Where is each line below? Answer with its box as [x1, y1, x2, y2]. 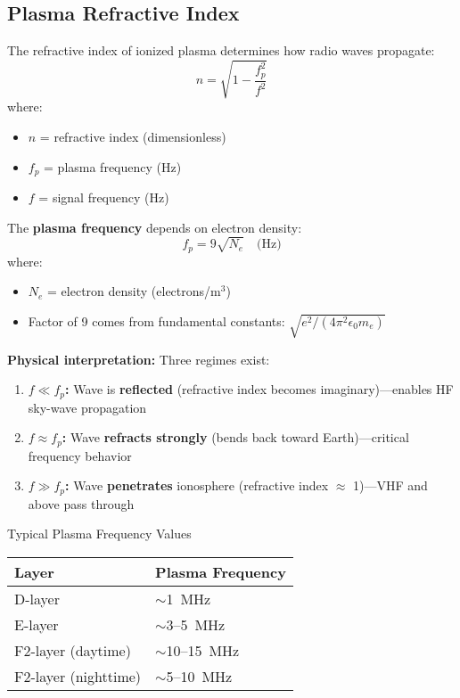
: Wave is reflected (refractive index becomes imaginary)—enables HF [65, 380, 454, 398]
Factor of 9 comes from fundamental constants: [28, 311, 285, 330]
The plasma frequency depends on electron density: [7, 218, 302, 236]
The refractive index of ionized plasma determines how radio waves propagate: [7, 41, 435, 60]
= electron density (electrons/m [47, 282, 221, 300]
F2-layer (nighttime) [14, 666, 142, 687]
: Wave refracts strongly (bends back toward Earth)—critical [62, 428, 409, 447]
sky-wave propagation [28, 398, 147, 416]
